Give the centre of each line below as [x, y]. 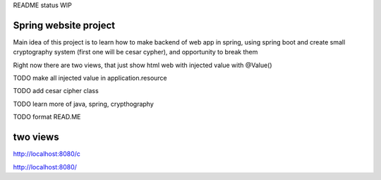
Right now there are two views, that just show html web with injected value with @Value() [143, 65]
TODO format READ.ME [47, 117]
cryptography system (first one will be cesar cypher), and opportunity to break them [135, 52]
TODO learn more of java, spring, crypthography [84, 104]
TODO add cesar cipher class [56, 91]
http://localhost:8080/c [47, 154]
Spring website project [64, 25]
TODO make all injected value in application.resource [90, 78]
